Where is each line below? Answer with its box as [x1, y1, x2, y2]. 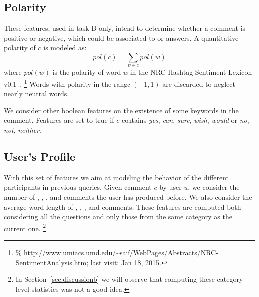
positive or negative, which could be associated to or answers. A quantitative [4, 32, 239, 43]
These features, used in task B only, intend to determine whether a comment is [4, 23, 246, 33]
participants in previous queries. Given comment [4, 182, 152, 192]
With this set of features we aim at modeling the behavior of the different [4, 172, 229, 182]
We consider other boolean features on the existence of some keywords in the [4, 105, 239, 115]
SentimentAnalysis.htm [15, 257, 87, 267]
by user [159, 182, 182, 192]
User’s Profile [4, 148, 76, 164]
